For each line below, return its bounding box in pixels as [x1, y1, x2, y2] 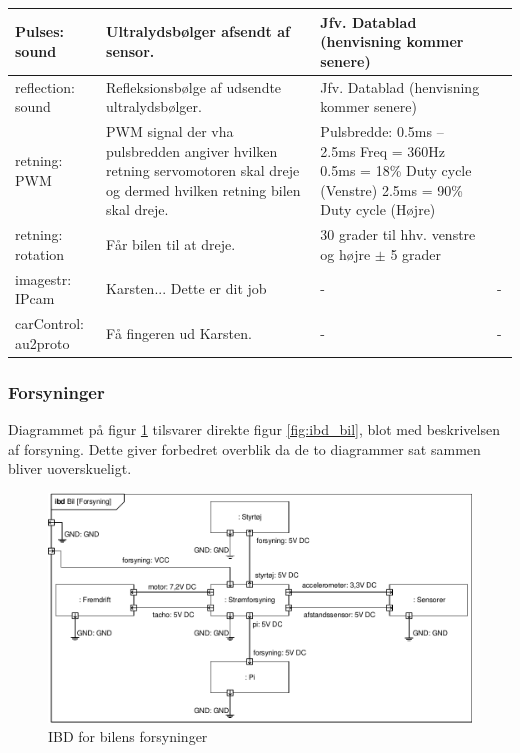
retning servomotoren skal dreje [106, 160, 300, 181]
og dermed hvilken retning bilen [106, 179, 301, 200]
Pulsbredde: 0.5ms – [320, 120, 444, 141]
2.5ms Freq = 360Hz [320, 140, 446, 161]
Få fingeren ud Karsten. [106, 322, 252, 343]
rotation [15, 243, 65, 264]
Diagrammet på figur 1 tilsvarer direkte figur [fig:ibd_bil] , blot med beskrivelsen [8, 418, 500, 439]
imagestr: [15, 268, 72, 289]
